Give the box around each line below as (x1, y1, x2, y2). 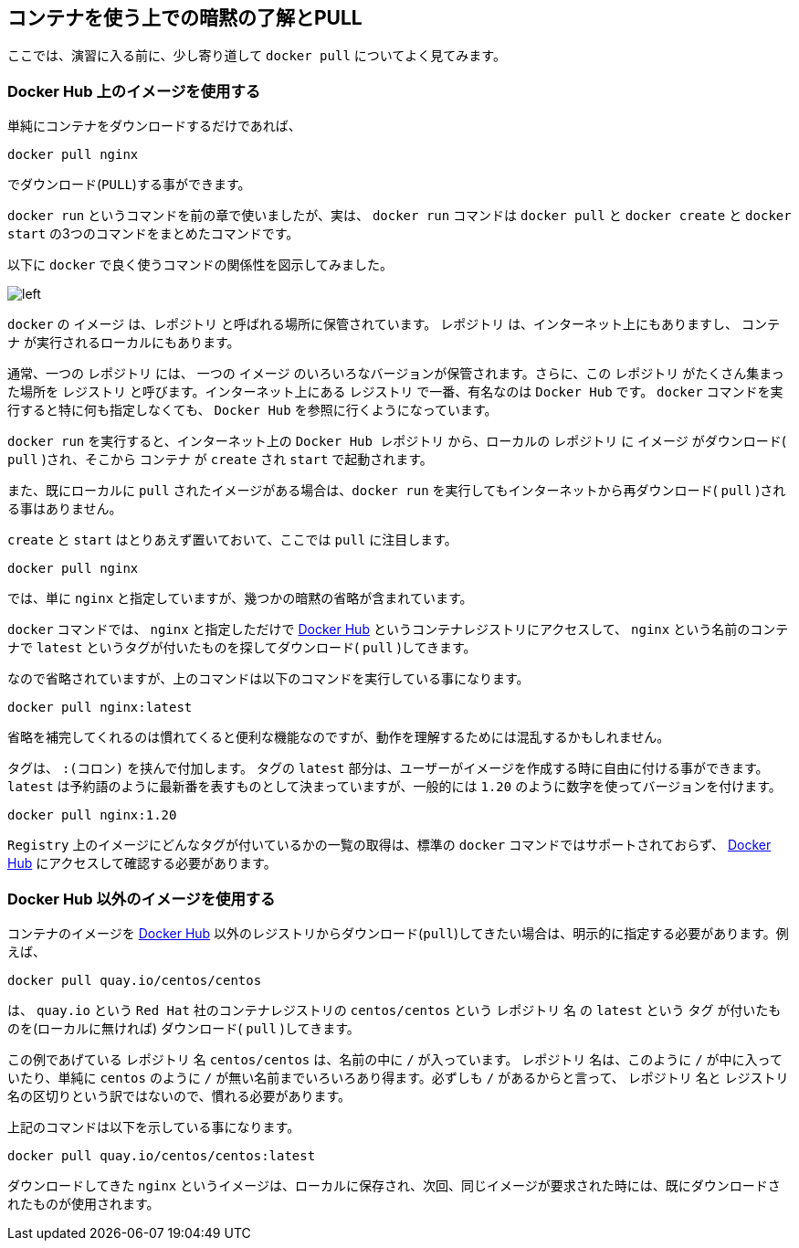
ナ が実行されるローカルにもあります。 (7, 334, 240, 351)
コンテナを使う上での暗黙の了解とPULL (7, 6, 363, 29)
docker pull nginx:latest (7, 700, 193, 715)
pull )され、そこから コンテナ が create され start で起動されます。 (7, 451, 433, 468)
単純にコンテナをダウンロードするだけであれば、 (7, 118, 301, 134)
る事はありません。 (7, 501, 122, 517)
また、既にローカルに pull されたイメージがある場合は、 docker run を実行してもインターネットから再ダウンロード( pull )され (7, 482, 786, 499)
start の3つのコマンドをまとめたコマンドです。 (7, 226, 300, 242)
